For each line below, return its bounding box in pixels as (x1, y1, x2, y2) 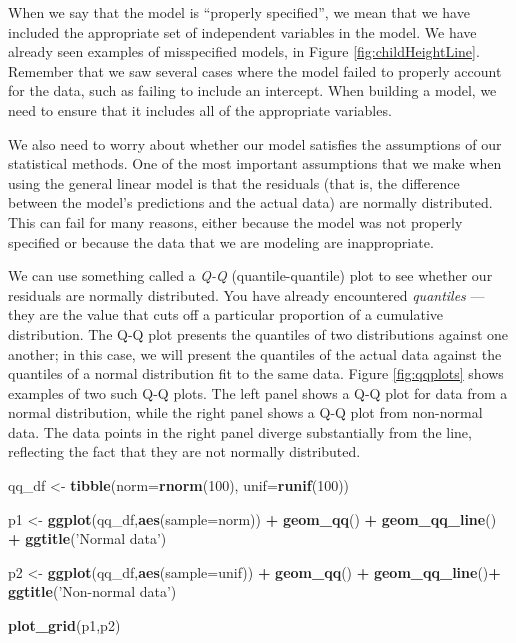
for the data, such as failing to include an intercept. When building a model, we (8, 80, 497, 101)
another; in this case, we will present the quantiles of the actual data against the (8, 343, 502, 364)
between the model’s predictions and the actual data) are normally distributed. (8, 192, 493, 213)
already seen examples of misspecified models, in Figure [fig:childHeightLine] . (8, 41, 480, 62)
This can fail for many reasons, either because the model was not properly (8, 211, 463, 232)
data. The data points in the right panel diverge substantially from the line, (8, 421, 472, 442)
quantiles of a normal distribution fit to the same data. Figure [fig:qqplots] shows (8, 363, 504, 384)
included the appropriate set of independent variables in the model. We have (8, 21, 477, 42)
